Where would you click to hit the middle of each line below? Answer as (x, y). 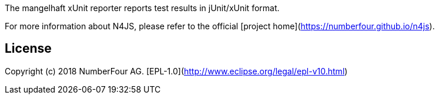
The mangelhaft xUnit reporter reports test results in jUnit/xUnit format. (142, 8)
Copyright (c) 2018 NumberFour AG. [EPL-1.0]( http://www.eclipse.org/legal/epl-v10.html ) (176, 71)
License (28, 49)
